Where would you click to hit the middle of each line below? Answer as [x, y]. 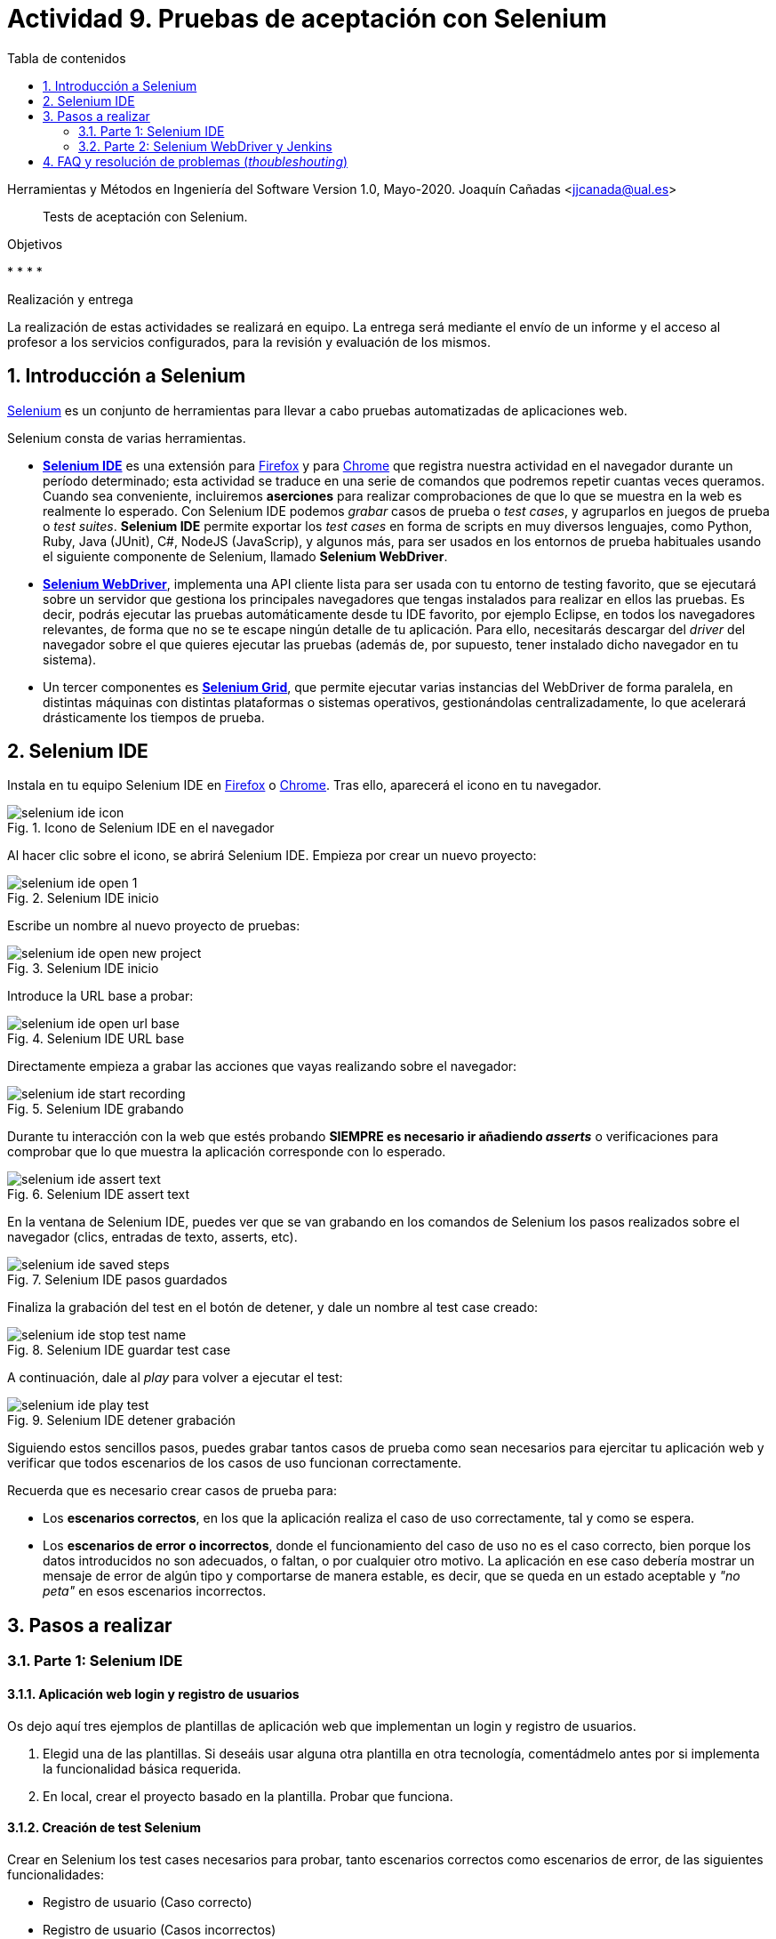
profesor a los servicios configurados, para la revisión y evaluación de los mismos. [249, 342]
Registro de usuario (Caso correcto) [148, 1902]
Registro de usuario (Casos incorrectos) [160, 1929]
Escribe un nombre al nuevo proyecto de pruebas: [154, 926]
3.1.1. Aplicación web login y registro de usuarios [153, 1694]
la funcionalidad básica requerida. [142, 1768]
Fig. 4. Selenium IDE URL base [96, 1039]
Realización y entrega [70, 299]
